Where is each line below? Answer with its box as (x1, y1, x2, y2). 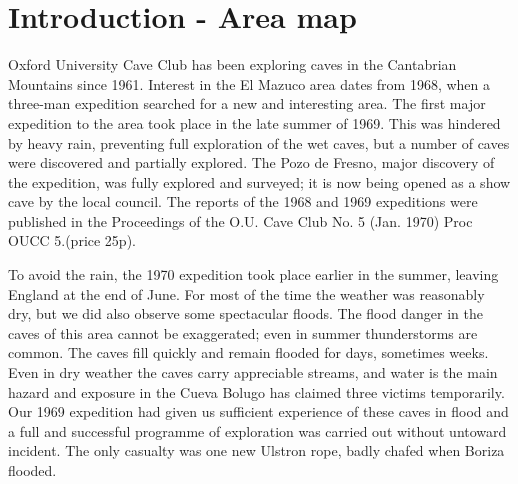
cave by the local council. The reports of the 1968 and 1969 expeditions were (8, 191, 478, 212)
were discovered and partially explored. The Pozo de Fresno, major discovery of (8, 152, 495, 173)
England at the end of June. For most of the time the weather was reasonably (8, 283, 485, 304)
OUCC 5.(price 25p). (8, 230, 136, 251)
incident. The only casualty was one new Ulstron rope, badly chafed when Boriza (8, 440, 505, 461)
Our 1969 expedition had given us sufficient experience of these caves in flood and (8, 401, 509, 422)
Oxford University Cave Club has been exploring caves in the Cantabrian (8, 54, 457, 75)
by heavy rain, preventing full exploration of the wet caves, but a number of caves (8, 132, 510, 153)
